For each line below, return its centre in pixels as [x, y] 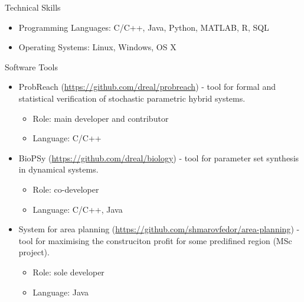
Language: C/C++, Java [78, 209]
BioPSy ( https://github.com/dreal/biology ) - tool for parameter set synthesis [159, 158]
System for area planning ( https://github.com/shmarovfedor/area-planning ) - [159, 229]
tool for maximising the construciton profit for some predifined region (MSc [155, 240]
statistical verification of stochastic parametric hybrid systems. [132, 98]
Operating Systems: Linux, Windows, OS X [97, 47]
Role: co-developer [66, 189]
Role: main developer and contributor [101, 118]
